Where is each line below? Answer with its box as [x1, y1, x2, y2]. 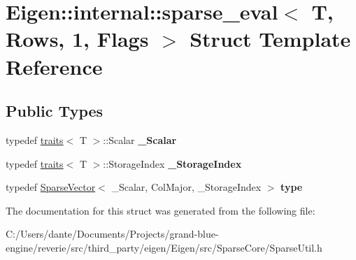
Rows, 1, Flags [6, 24, 149, 53]
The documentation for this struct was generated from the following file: [6, 203, 315, 217]
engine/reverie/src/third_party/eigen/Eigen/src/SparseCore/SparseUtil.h [6, 240, 322, 254]
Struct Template [190, 24, 351, 53]
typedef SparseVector [6, 180, 96, 194]
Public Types [6, 100, 104, 122]
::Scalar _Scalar [103, 132, 177, 147]
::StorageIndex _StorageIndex [103, 156, 242, 171]
